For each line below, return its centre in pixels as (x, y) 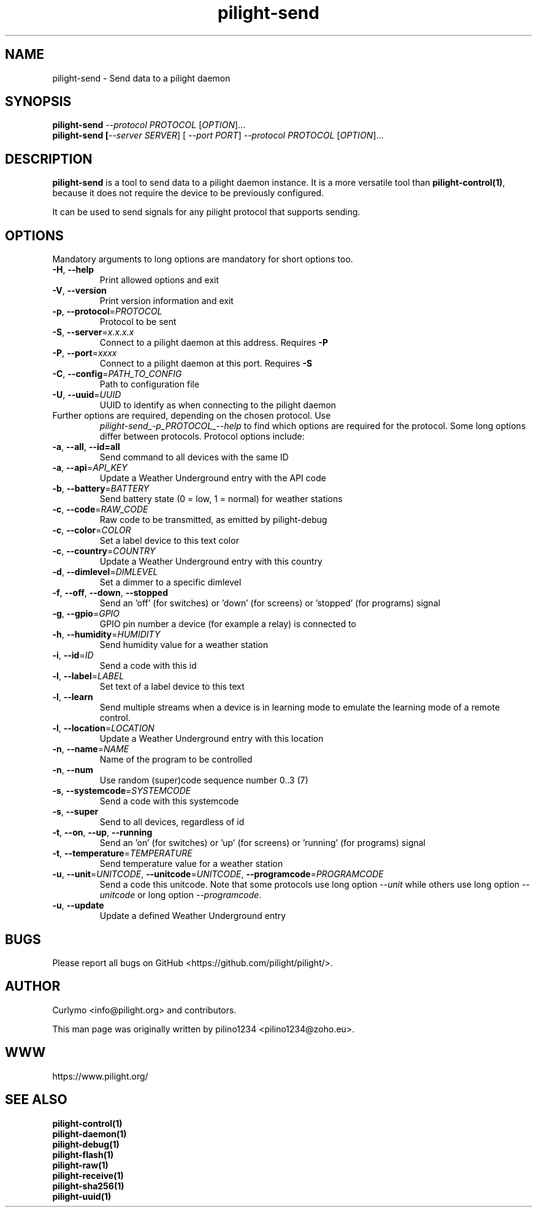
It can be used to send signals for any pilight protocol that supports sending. (206, 212)
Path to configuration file (150, 384)
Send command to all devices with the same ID (194, 457)
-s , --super (75, 812)
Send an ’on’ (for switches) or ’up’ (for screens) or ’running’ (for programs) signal (262, 843)
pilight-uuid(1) (82, 1196)
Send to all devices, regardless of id (172, 822)
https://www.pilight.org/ (100, 1076)
